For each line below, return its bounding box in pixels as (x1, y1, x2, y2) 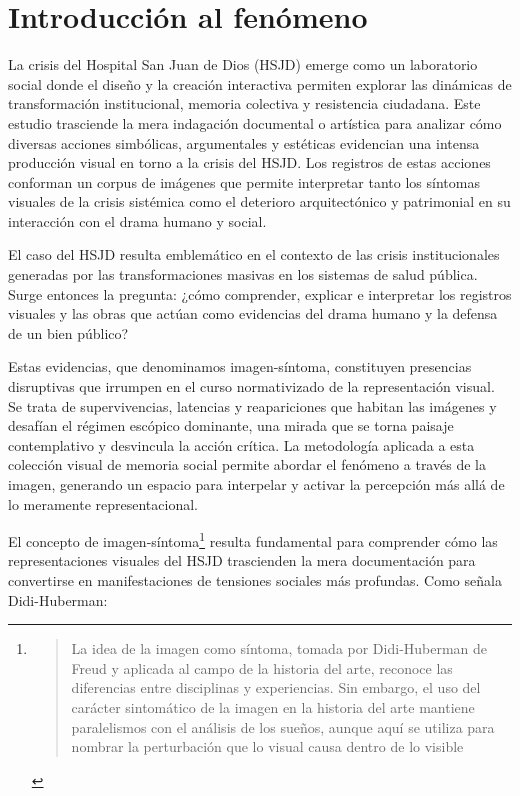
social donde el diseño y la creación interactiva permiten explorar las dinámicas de (8, 73, 512, 94)
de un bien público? (8, 322, 129, 343)
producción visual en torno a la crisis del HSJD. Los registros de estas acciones (8, 152, 491, 173)
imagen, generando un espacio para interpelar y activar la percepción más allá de (8, 474, 505, 494)
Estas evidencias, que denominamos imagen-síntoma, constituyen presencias (8, 356, 472, 377)
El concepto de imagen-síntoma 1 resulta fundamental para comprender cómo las (8, 528, 498, 551)
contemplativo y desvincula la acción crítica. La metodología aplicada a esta (8, 434, 475, 455)
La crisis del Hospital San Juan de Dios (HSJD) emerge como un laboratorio (8, 54, 478, 75)
